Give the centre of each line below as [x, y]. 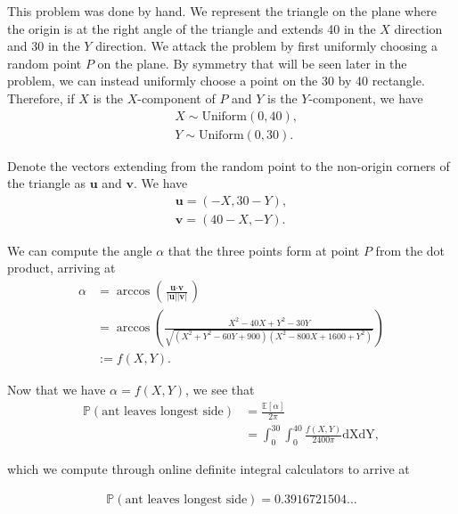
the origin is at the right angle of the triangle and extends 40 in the [192, 28]
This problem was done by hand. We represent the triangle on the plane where [222, 11]
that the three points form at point [264, 250]
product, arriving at [61, 268]
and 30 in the [44, 46]
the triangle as [47, 183]
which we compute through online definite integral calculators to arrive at [209, 469]
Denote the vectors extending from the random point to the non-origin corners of [229, 165]
